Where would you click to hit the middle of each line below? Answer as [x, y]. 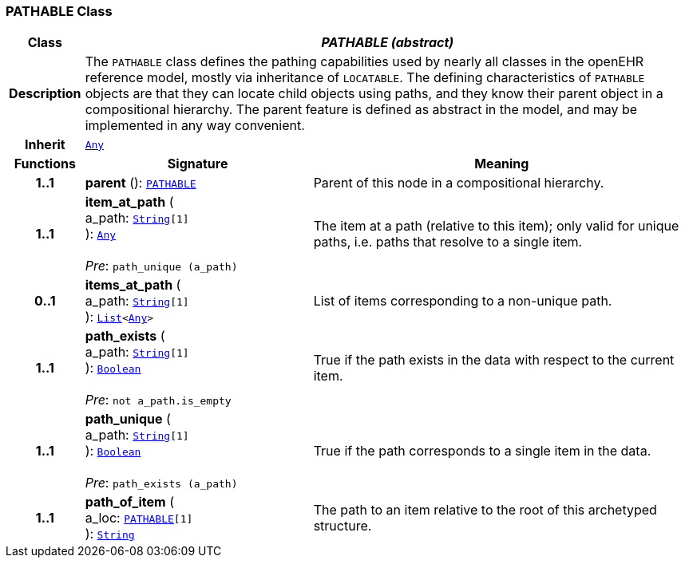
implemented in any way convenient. [195, 126]
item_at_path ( [129, 202]
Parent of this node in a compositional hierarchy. [459, 183]
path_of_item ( [129, 502]
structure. [342, 526]
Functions [45, 164]
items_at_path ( [133, 285]
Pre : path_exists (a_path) [161, 483]
